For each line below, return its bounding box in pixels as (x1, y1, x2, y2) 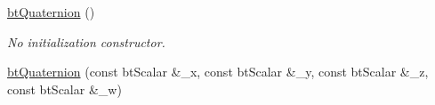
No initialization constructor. (7, 32, 165, 51)
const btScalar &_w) (7, 79, 122, 98)
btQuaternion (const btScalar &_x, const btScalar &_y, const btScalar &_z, (7, 62, 429, 81)
